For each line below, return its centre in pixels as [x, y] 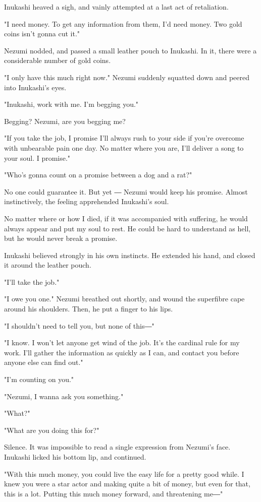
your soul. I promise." [37, 158]
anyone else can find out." [44, 362]
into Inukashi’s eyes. [35, 87]
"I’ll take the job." [32, 281]
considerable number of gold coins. [58, 60]
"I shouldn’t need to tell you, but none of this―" [79, 325]
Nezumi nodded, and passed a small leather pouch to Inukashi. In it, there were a [130, 50]
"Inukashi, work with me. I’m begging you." [71, 104]
